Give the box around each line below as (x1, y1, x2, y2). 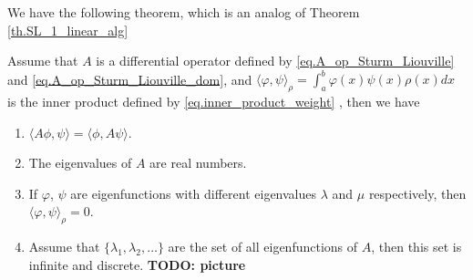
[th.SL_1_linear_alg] (7, 20, 129, 39)
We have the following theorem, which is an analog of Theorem (7, 3, 360, 21)
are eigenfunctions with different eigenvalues (70, 183, 317, 202)
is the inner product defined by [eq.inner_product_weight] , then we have (7, 92, 420, 111)
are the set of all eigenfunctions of (168, 237, 358, 256)
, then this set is (371, 237, 462, 256)
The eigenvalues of (28, 153, 132, 172)
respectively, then (368, 183, 467, 202)
